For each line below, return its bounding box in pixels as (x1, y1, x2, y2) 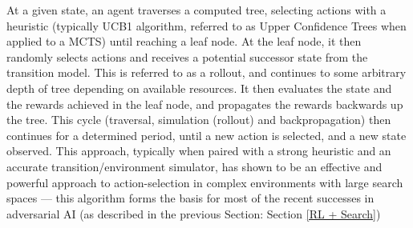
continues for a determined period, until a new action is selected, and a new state (6, 126, 407, 143)
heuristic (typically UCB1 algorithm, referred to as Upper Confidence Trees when (6, 17, 407, 34)
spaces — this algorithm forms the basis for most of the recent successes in (6, 190, 375, 206)
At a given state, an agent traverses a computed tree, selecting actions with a (6, 2, 387, 18)
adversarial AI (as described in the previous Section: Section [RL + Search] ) (6, 205, 381, 222)
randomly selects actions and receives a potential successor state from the (6, 48, 368, 65)
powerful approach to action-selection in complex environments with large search (6, 174, 403, 190)
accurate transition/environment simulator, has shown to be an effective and (6, 158, 383, 174)
